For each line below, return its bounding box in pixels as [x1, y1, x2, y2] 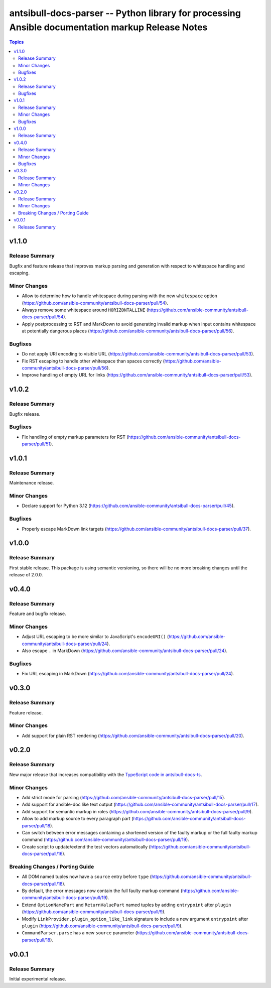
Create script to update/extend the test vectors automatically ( [22, 843, 151, 849]
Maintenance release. [9, 480, 54, 486]
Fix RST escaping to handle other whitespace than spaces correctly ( [22, 358, 165, 364]
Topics [9, 39, 24, 45]
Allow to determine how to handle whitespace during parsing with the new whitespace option [22, 293, 218, 299]
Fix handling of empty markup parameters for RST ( [22, 434, 128, 440]
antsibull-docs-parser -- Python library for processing [9, 8, 241, 19]
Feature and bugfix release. [9, 610, 66, 617]
